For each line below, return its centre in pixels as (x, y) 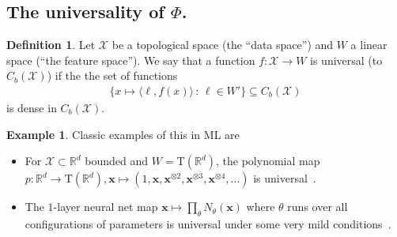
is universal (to (346, 60)
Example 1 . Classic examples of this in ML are (123, 134)
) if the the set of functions (112, 75)
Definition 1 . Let (51, 45)
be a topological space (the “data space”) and (223, 45)
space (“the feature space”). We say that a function (131, 60)
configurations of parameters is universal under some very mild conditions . (208, 224)
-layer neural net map (106, 207)
